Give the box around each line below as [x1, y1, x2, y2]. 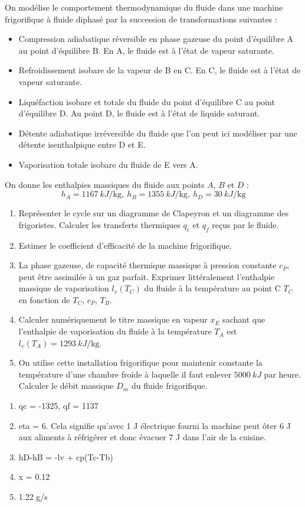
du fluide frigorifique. [131, 379, 208, 392]
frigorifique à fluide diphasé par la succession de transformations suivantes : [5, 12, 277, 25]
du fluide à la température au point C [144, 282, 281, 294]
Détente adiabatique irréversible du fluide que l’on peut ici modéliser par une [18, 126, 297, 139]
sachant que [222, 313, 265, 326]
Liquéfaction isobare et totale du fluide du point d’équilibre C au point [18, 95, 275, 108]
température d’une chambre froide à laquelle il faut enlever [18, 368, 232, 380]
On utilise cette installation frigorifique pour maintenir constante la [18, 356, 263, 369]
